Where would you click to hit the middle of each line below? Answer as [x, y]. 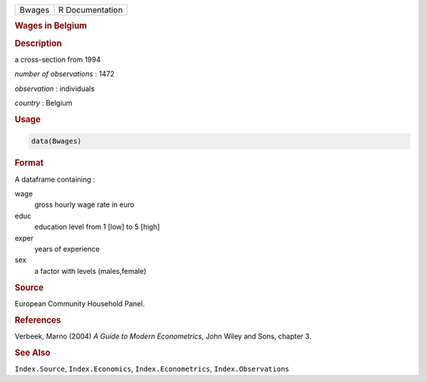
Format [29, 163]
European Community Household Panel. [80, 303]
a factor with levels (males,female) [90, 271]
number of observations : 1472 [64, 74]
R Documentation [91, 10]
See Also [32, 353]
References [38, 320]
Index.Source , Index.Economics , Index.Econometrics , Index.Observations [152, 369]
